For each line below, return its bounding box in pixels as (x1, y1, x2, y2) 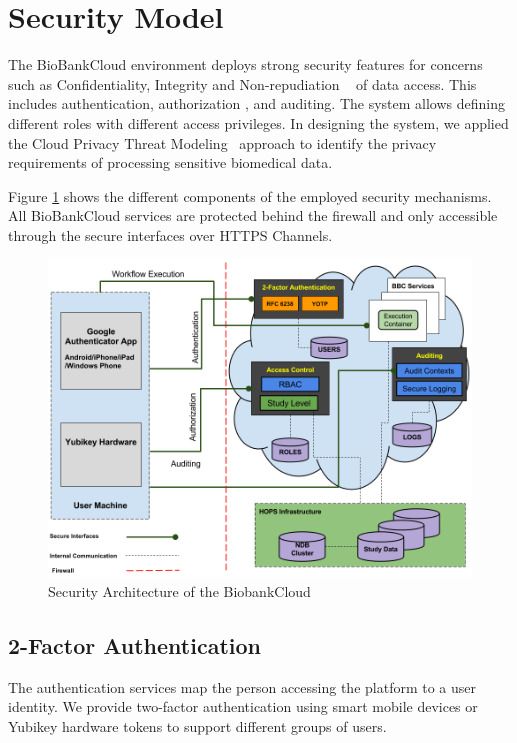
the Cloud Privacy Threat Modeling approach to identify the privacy (8, 132, 437, 153)
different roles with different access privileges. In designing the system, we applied (8, 112, 509, 133)
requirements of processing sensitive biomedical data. (8, 152, 333, 173)
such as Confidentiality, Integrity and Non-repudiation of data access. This (8, 73, 477, 94)
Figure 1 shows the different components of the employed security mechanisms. (8, 185, 492, 206)
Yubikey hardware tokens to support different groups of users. (8, 716, 387, 737)
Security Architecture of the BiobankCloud (48, 581, 311, 602)
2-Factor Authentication (8, 630, 261, 661)
